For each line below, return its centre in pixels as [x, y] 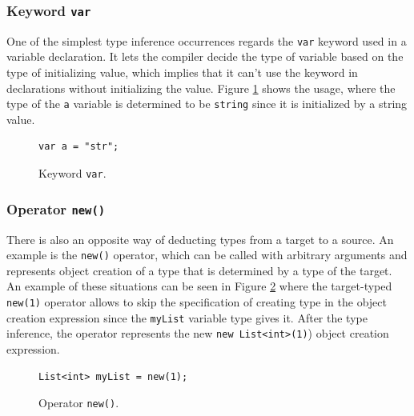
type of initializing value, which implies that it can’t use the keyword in [182, 72]
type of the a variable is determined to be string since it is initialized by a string [207, 104]
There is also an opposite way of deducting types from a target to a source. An [200, 239]
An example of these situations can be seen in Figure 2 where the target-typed [199, 286]
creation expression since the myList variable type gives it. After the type [187, 317]
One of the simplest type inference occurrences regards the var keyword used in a [207, 40]
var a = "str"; [79, 147]
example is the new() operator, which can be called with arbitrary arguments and [207, 255]
